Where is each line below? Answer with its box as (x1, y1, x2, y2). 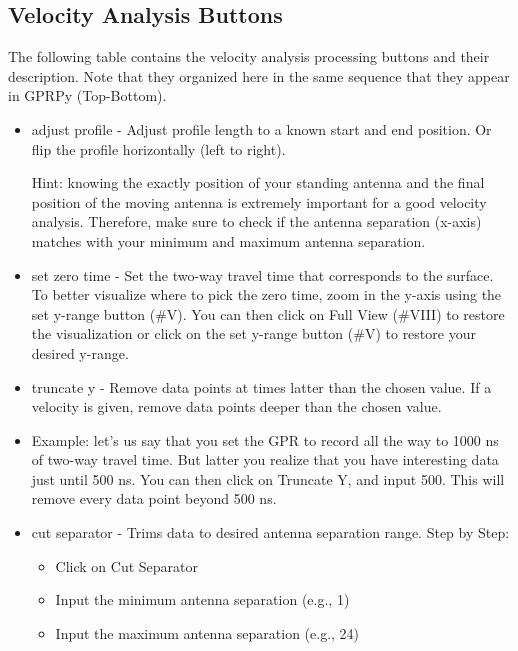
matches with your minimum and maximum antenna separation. (31, 230, 426, 251)
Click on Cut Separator (55, 555, 199, 576)
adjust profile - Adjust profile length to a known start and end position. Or (31, 118, 492, 139)
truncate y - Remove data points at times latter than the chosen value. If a (31, 376, 492, 397)
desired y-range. (31, 342, 129, 363)
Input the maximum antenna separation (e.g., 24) (55, 622, 360, 643)
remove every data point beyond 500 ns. (31, 488, 277, 509)
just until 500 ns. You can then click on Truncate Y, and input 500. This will (31, 468, 505, 489)
